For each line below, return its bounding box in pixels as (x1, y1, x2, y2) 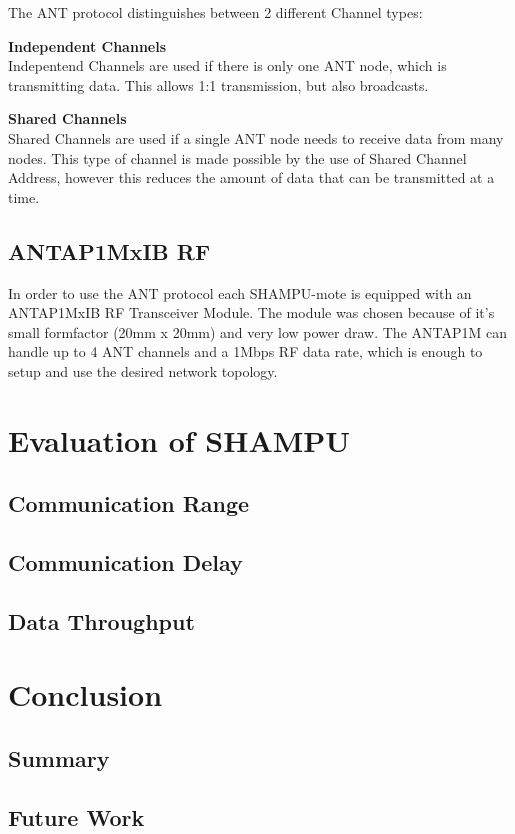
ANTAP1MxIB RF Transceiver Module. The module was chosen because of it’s (8, 302, 495, 323)
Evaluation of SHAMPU (8, 419, 351, 460)
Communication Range (8, 488, 250, 519)
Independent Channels (8, 35, 167, 56)
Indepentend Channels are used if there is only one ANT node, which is (8, 55, 447, 76)
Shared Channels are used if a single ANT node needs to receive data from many (8, 127, 504, 148)
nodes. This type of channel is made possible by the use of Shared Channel (8, 147, 467, 168)
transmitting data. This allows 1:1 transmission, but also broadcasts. (8, 74, 429, 95)
